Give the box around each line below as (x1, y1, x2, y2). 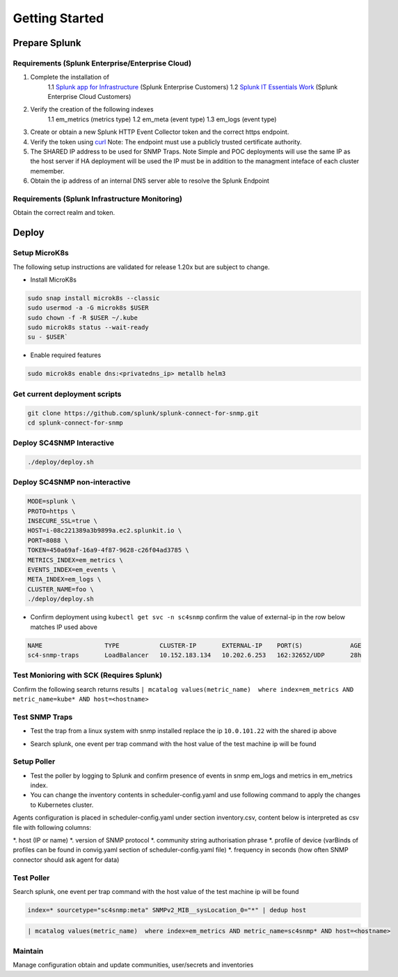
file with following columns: (13, 823, 92, 831)
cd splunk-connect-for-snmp (27, 418, 123, 427)
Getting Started (13, 10, 104, 26)
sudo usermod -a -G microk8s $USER (27, 304, 149, 312)
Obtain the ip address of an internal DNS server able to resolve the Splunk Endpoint (30, 176, 269, 185)
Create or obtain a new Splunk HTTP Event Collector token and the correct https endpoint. (30, 128, 289, 136)
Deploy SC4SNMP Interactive (13, 438, 115, 448)
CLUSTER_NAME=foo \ (27, 585, 94, 593)
